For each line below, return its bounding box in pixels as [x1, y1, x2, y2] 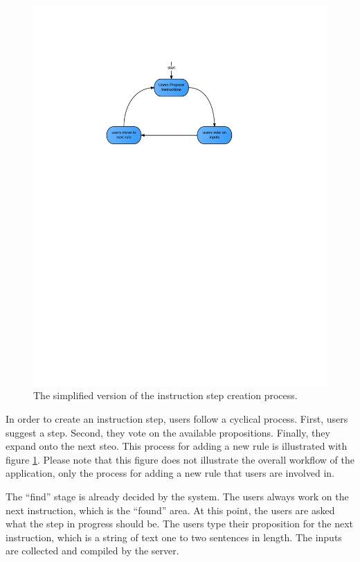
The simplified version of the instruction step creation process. [33, 388, 298, 403]
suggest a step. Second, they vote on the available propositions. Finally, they [6, 425, 330, 439]
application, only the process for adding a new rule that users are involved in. [6, 466, 334, 480]
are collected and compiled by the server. [6, 543, 179, 558]
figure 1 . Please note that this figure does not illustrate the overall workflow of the [6, 452, 354, 466]
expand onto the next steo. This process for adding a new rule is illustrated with [6, 439, 348, 453]
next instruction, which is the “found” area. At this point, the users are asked [6, 502, 335, 517]
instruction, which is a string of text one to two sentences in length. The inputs [6, 529, 342, 544]
